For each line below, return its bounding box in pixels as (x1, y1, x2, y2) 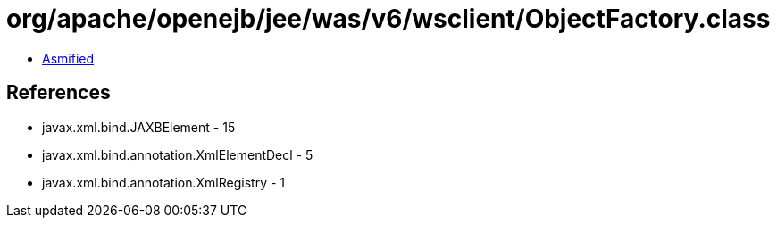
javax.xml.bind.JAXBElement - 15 (42, 119, 236, 135)
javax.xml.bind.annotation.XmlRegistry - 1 (42, 174, 286, 190)
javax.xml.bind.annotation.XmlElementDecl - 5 (42, 146, 313, 162)
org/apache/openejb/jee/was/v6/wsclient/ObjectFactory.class (6, 4, 771, 34)
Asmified (42, 50, 95, 66)
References (6, 81, 111, 104)
